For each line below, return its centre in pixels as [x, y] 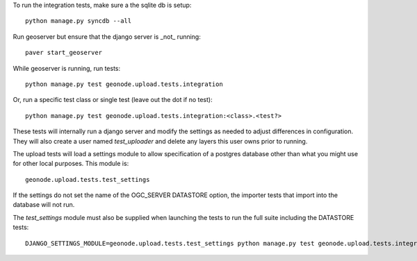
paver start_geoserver [64, 53]
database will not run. [44, 205]
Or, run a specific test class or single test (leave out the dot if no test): [113, 100]
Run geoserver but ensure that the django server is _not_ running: [107, 36]
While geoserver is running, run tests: [67, 68]
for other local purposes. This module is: [71, 164]
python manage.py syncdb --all [79, 21]
